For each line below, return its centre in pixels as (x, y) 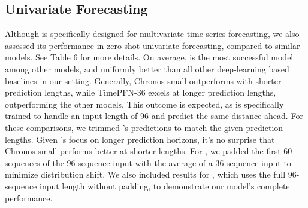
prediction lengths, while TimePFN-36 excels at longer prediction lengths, (141, 92)
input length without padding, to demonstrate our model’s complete (165, 186)
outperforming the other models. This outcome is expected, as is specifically (144, 104)
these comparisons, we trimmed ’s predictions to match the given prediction (144, 127)
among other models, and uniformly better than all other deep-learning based (147, 68)
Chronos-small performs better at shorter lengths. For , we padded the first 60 (149, 151)
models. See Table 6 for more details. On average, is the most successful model (149, 57)
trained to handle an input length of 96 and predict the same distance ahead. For (154, 116)
